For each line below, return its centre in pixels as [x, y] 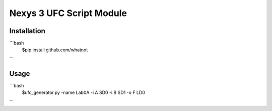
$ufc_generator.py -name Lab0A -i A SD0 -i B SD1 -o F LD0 [84, 92]
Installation [27, 31]
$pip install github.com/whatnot [55, 50]
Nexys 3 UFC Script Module [68, 13]
